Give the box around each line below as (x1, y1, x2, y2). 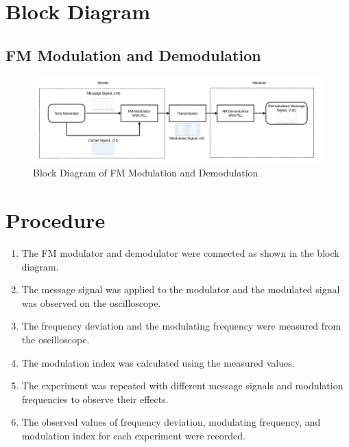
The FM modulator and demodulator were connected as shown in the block (21, 245, 339, 260)
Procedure (5, 206, 106, 233)
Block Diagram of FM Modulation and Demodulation (33, 165, 258, 180)
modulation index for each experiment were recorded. (21, 428, 245, 442)
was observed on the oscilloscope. (21, 295, 161, 310)
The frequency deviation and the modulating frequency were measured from (21, 319, 341, 333)
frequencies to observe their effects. (21, 391, 169, 406)
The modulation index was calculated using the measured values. (21, 355, 295, 369)
